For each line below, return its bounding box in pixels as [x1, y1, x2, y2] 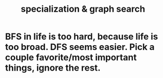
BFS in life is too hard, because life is [5, 31, 158, 42]
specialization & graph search [20, 3, 146, 15]
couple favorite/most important [5, 52, 137, 63]
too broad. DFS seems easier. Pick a [5, 42, 155, 52]
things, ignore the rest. [5, 62, 101, 74]
